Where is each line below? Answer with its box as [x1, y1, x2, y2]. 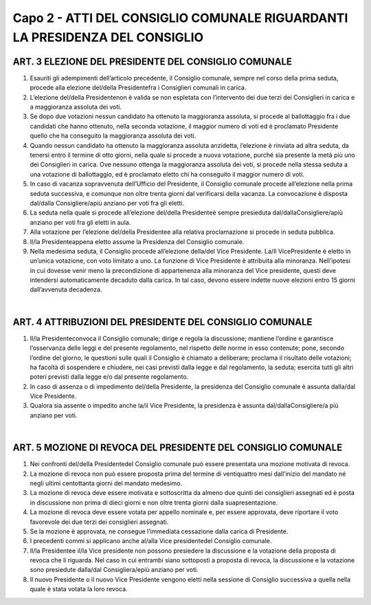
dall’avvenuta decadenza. [30, 285, 102, 294]
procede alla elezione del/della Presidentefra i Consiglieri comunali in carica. [30, 83, 247, 92]
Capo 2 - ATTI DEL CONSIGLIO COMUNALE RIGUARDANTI [12, 10, 348, 25]
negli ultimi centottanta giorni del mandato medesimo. [30, 478, 183, 487]
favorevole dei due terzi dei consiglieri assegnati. [30, 518, 169, 526]
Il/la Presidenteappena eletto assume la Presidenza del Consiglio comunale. [30, 237, 245, 245]
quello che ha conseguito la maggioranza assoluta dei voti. [30, 131, 196, 140]
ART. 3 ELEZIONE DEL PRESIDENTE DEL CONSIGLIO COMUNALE [12, 56, 292, 67]
